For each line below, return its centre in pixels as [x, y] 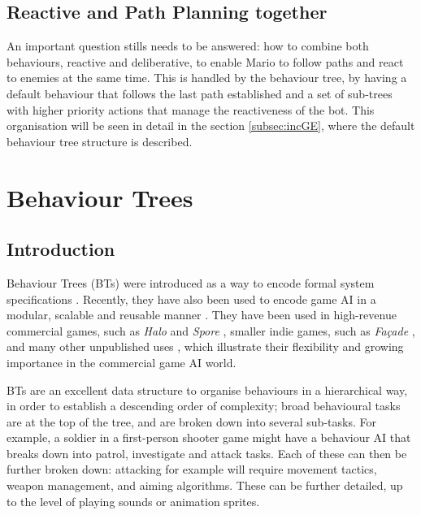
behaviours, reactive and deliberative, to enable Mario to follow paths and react [205, 61]
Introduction [61, 249]
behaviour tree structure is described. [100, 141]
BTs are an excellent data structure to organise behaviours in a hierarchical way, [207, 389]
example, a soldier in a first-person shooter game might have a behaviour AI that [209, 437]
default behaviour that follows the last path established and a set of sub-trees [200, 93]
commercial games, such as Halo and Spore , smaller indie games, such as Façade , [211, 330]
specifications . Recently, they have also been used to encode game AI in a [191, 299]
